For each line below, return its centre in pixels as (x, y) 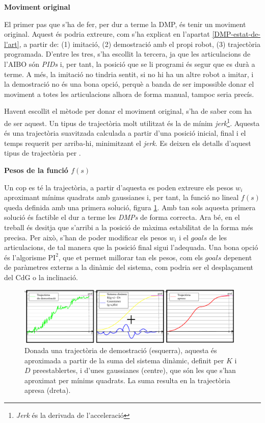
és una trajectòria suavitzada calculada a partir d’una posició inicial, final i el (125, 133)
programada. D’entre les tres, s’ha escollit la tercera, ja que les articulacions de (127, 54)
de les (218, 237)
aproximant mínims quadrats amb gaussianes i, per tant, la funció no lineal (122, 197)
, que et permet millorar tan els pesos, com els (130, 257)
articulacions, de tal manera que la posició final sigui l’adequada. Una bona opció (131, 247)
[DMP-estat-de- (236, 34)
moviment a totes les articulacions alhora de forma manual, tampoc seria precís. (129, 94)
